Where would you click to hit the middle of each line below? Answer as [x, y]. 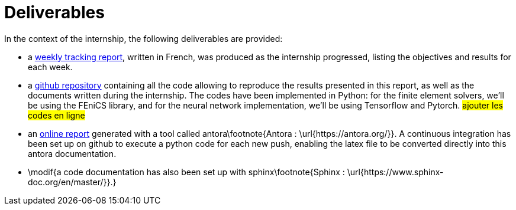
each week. [50, 67]
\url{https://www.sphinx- [395, 172]
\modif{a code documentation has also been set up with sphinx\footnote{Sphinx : [186, 172]
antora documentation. [72, 153]
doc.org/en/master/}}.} [72, 182]
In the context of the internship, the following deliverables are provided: [143, 38]
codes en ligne [57, 115]
